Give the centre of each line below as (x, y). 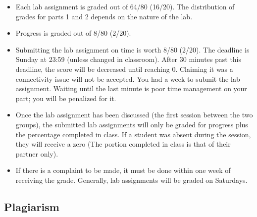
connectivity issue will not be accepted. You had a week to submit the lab (128, 79)
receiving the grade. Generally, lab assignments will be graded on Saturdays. (131, 180)
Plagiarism (32, 206)
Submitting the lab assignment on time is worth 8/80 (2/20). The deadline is (132, 49)
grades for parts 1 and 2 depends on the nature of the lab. (104, 16)
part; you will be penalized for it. (66, 98)
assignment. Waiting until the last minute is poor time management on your (131, 88)
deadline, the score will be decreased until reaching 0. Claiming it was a (124, 69)
